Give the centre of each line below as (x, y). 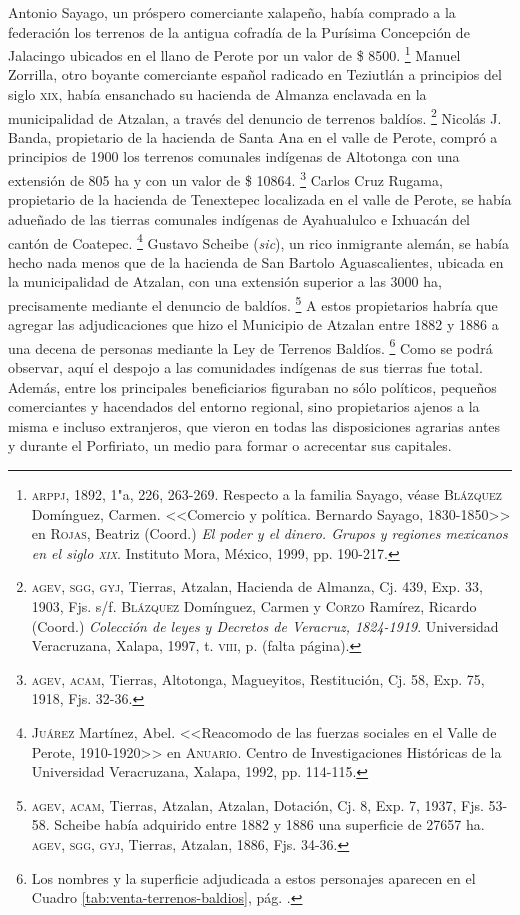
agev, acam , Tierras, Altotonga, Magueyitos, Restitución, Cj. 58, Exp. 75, (258, 678)
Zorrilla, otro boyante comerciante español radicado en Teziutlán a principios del (255, 74)
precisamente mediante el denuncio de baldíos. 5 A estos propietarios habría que (253, 303)
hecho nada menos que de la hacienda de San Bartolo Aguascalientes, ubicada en (256, 261)
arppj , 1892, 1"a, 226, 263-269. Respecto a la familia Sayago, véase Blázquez (266, 494)
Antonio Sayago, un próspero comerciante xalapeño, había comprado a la (232, 12)
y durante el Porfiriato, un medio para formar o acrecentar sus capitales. (230, 445)
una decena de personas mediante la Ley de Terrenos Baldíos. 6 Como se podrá (250, 346)
